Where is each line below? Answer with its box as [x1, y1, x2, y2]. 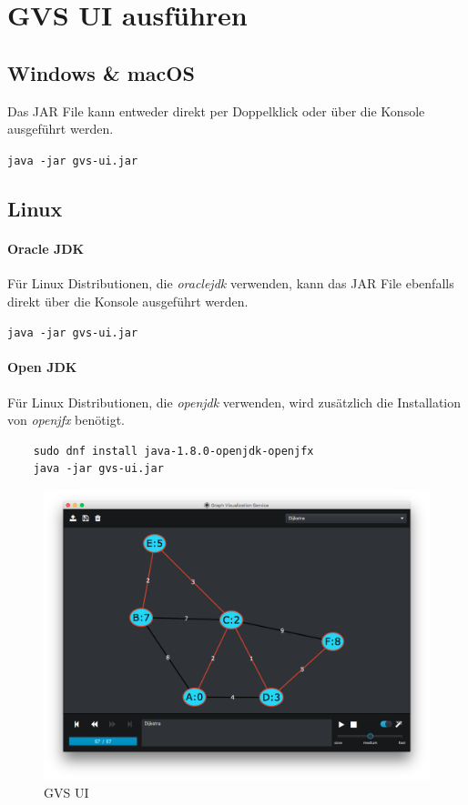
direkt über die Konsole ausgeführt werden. [7, 291, 249, 310]
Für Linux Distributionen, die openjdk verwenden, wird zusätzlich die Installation [7, 392, 462, 411]
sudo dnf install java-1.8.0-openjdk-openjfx [33, 444, 314, 458]
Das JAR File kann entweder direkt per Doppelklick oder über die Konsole [7, 101, 425, 120]
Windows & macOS [7, 58, 195, 86]
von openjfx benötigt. [7, 410, 125, 429]
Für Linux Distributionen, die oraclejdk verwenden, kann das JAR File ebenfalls [7, 274, 454, 292]
